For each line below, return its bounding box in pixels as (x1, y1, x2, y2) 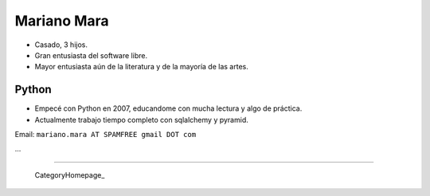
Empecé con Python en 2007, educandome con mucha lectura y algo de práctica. (34, 104, 303, 113)
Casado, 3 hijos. (34, 40, 88, 49)
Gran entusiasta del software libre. (34, 50, 147, 60)
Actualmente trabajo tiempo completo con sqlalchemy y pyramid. (34, 115, 248, 124)
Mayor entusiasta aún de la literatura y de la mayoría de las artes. (34, 62, 248, 72)
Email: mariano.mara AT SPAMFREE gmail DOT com (14, 130, 197, 139)
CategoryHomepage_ (34, 170, 105, 179)
